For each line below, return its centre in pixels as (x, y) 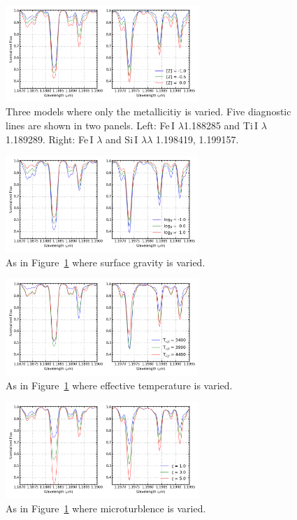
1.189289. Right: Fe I (50, 139)
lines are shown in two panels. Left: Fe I (90, 125)
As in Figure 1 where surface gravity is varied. (106, 262)
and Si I (122, 139)
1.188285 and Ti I (221, 125)
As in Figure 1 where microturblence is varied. (106, 508)
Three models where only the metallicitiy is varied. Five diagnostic (148, 111)
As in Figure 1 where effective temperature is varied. (119, 385)
